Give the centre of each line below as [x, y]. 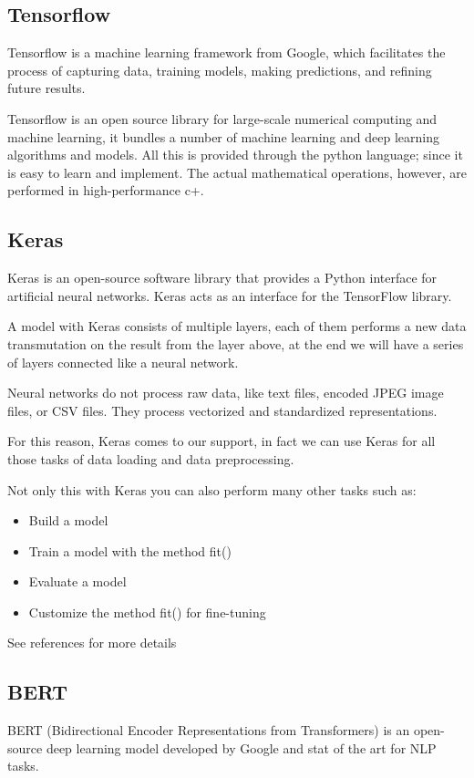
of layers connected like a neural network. [123, 362]
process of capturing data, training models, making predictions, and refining [220, 70]
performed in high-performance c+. [106, 190]
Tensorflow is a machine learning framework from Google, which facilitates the [227, 52]
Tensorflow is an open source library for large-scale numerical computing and [222, 118]
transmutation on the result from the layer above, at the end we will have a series [236, 343]
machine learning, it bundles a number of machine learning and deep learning [223, 136]
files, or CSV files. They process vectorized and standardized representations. [222, 410]
